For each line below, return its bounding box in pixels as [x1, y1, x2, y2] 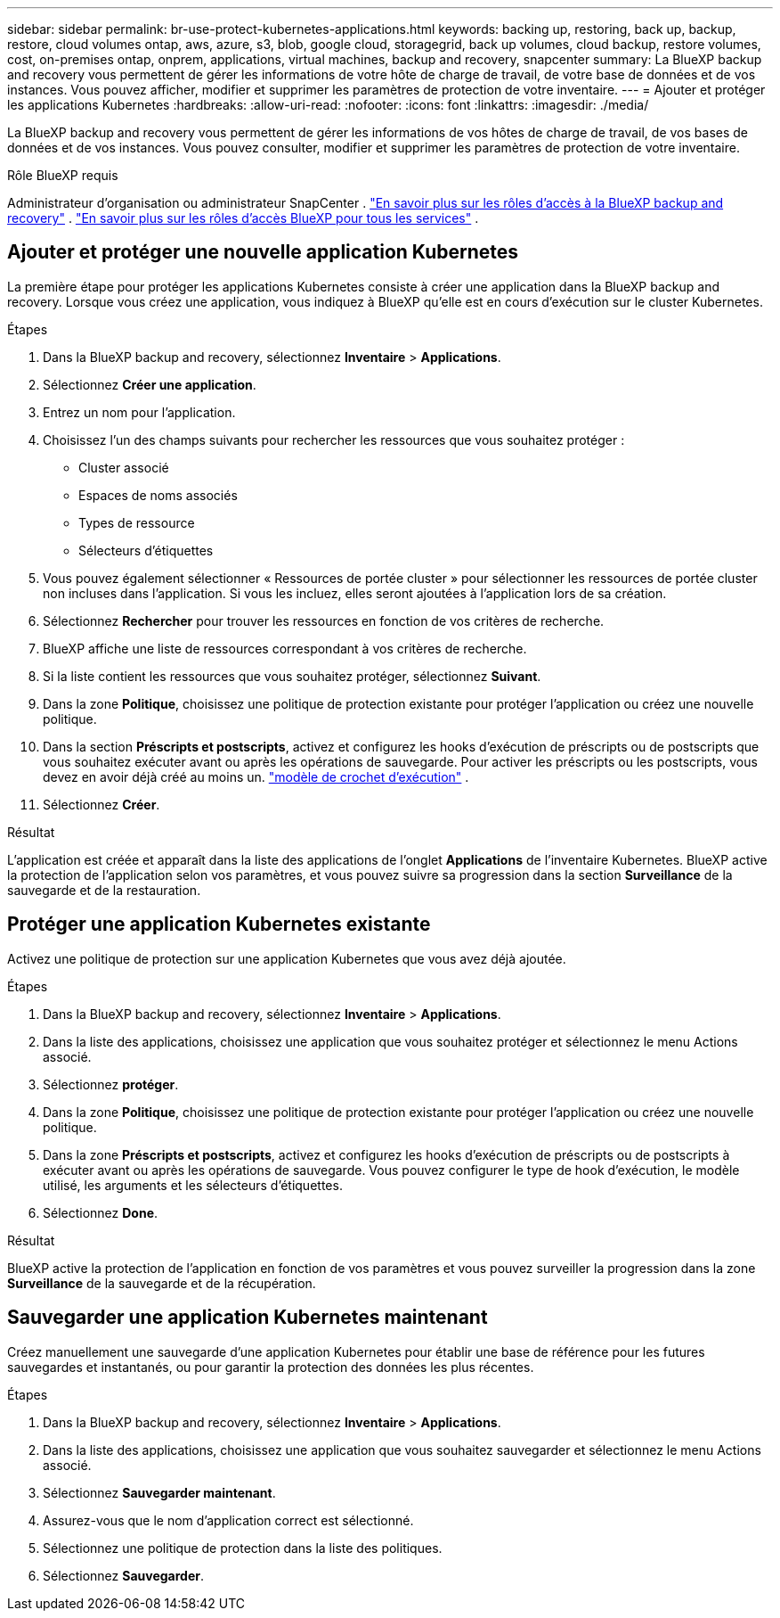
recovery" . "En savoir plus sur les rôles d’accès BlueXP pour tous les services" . [7, 210, 479, 226]
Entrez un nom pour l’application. [43, 404, 236, 420]
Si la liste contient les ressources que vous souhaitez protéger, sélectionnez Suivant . [43, 668, 541, 684]
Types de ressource [78, 514, 195, 530]
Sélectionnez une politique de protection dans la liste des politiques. [43, 1540, 443, 1556]
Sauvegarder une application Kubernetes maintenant [7, 1306, 488, 1329]
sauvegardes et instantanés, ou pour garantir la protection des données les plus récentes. [7, 1359, 534, 1375]
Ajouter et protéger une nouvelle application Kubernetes [7, 241, 519, 264]
